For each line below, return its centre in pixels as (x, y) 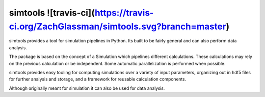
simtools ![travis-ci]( (52, 13)
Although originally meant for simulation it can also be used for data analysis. (87, 88)
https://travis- (124, 13)
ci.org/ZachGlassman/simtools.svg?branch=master (118, 26)
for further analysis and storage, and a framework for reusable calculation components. (98, 79)
